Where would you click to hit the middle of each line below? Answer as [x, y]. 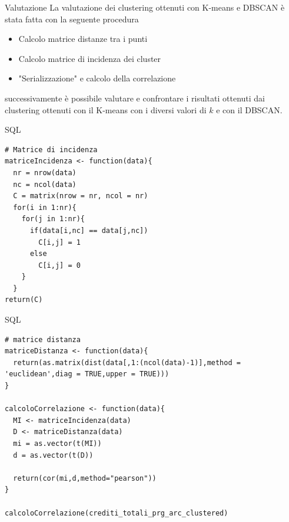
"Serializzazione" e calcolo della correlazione [97, 78]
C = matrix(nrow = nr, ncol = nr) [81, 196]
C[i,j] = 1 [59, 242]
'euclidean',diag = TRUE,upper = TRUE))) [87, 374]
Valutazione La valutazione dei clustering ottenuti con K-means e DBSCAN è [145, 7]
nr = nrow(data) [45, 173]
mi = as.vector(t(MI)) [57, 444]
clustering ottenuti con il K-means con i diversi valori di [106, 109]
